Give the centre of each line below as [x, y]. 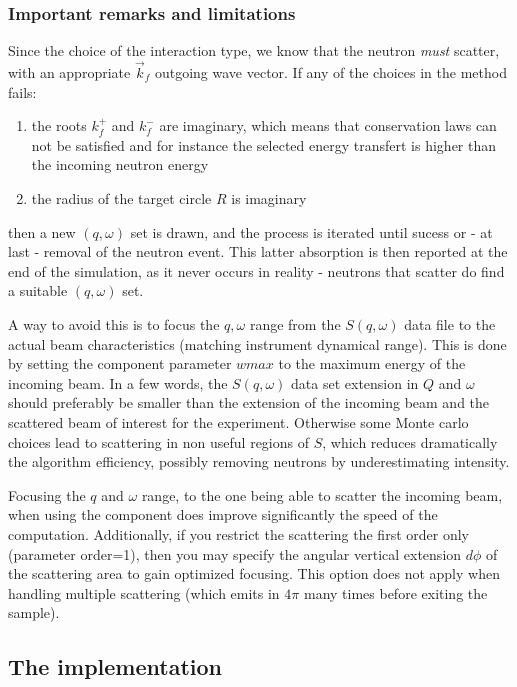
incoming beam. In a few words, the [118, 382]
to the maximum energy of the [372, 363]
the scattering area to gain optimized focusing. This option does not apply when [254, 573]
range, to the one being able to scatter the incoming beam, [322, 494]
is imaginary [269, 198]
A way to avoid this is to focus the [114, 323]
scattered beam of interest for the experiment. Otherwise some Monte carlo [238, 421]
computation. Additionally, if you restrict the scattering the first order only [238, 533]
